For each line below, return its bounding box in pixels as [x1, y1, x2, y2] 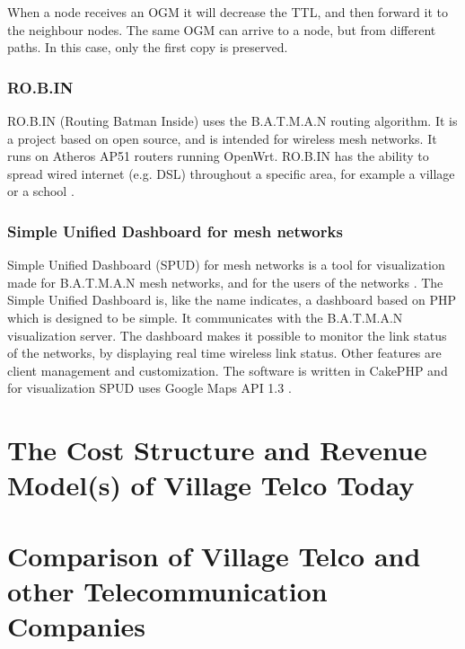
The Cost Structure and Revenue [7, 431, 427, 468]
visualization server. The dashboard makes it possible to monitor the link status [7, 325, 447, 344]
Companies [7, 608, 146, 645]
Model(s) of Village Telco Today [7, 467, 415, 503]
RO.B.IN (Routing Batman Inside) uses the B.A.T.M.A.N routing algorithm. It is [7, 111, 458, 129]
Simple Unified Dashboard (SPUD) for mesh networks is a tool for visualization [7, 255, 445, 274]
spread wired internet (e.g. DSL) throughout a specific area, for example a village [7, 164, 455, 182]
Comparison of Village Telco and [7, 537, 421, 573]
